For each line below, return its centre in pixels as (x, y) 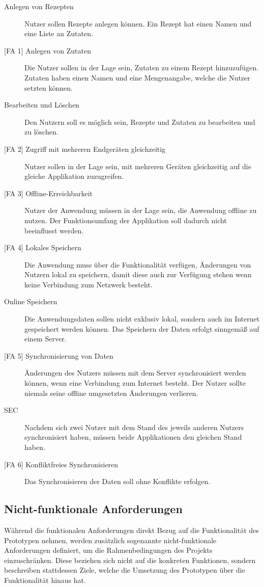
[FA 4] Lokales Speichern (43, 247)
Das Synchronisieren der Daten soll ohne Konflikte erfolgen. (118, 481)
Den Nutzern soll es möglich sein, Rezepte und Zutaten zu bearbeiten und (140, 122)
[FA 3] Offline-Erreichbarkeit (48, 193)
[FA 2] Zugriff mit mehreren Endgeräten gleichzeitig (85, 149)
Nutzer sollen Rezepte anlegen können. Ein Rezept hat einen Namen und (138, 23)
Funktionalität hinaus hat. (45, 580)
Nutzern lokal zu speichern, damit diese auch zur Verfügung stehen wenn (138, 274)
